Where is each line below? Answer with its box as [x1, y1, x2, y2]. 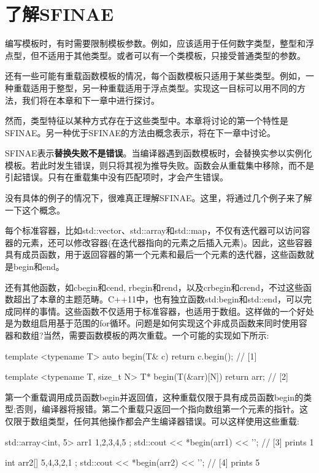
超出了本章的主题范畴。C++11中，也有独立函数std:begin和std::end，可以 [13, 293, 303, 306]
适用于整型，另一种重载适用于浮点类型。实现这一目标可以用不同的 [30, 81, 297, 94]
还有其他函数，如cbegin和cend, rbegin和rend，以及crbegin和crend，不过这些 [5, 280, 303, 293]
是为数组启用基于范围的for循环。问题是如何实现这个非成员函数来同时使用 [5, 317, 299, 329]
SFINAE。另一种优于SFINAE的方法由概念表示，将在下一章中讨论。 [5, 126, 276, 139]
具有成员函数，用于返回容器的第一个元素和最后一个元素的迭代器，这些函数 [5, 248, 306, 261]
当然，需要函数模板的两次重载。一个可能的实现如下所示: [43, 329, 269, 341]
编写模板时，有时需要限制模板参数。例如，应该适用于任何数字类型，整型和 [5, 37, 306, 50]
